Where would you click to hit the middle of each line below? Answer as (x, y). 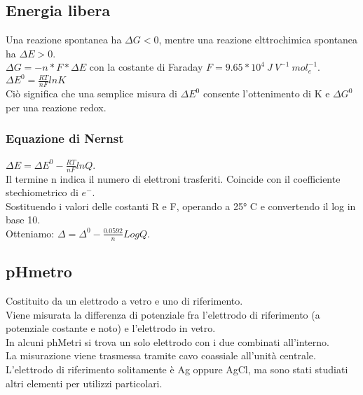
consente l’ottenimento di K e (266, 93)
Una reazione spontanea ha (64, 40)
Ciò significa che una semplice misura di (91, 93)
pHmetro (39, 271)
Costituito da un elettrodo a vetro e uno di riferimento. (124, 300)
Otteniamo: (30, 233)
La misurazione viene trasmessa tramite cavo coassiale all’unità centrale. (161, 355)
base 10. (23, 220)
